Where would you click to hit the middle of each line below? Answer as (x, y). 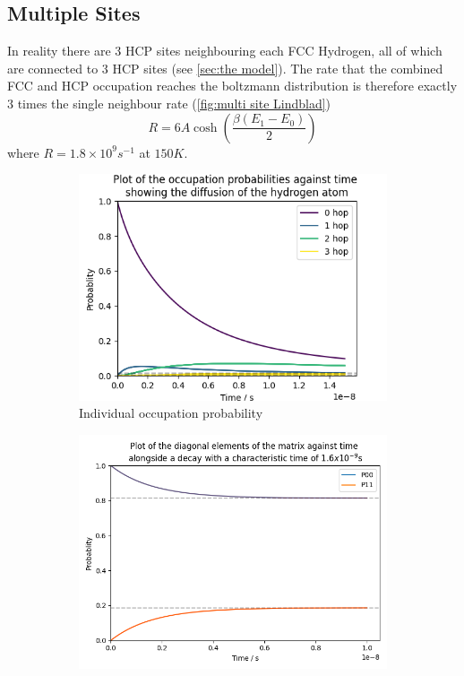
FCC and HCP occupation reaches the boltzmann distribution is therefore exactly (232, 86)
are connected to (53, 68)
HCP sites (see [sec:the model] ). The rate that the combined (278, 68)
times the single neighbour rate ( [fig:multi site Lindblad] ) (174, 103)
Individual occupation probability (171, 413)
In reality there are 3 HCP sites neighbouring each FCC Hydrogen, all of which (225, 51)
